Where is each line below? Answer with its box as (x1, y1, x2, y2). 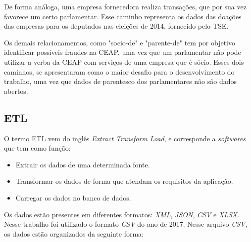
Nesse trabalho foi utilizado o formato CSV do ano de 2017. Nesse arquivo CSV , (4, 219, 248, 229)
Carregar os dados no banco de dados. (15, 192, 131, 202)
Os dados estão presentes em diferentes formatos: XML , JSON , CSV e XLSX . (4, 209, 240, 219)
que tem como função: (4, 143, 71, 153)
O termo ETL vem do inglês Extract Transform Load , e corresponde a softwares (4, 133, 246, 143)
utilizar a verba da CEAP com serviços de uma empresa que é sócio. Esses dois (4, 56, 244, 67)
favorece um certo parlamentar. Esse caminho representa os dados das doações (4, 11, 242, 21)
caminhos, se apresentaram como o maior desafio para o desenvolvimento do (4, 66, 235, 77)
